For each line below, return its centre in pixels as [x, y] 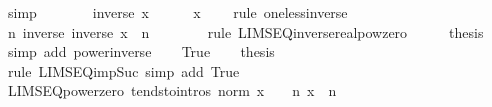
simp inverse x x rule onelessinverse [177, 12]
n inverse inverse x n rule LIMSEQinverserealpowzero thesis [245, 31]
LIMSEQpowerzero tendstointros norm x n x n [172, 90]
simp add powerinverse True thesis [141, 51]
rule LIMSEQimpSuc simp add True [123, 70]
